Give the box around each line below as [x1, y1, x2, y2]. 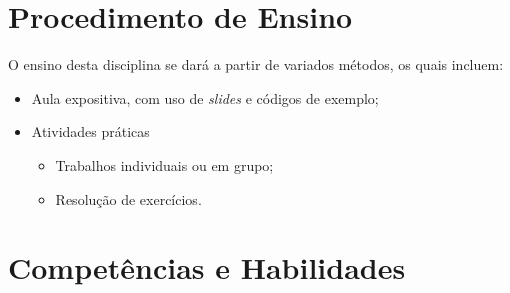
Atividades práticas [31, 121, 150, 142]
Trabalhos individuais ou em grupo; [55, 154, 274, 175]
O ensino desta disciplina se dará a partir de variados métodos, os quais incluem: [8, 54, 504, 75]
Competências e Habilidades [8, 247, 406, 288]
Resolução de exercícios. [55, 188, 202, 209]
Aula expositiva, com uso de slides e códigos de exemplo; [31, 87, 379, 108]
